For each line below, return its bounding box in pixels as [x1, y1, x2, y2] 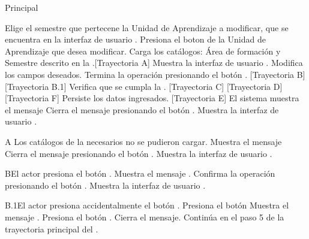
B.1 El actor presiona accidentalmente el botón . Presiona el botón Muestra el [5, 199, 289, 211]
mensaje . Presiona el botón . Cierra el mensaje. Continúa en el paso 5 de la [5, 210, 284, 223]
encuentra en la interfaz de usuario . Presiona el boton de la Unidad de [5, 33, 266, 46]
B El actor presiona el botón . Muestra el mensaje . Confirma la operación [5, 167, 275, 180]
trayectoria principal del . [5, 222, 98, 235]
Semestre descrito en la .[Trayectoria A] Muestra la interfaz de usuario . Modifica [5, 56, 303, 69]
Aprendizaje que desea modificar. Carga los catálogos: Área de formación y [5, 44, 281, 57]
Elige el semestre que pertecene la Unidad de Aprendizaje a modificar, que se [5, 21, 289, 34]
